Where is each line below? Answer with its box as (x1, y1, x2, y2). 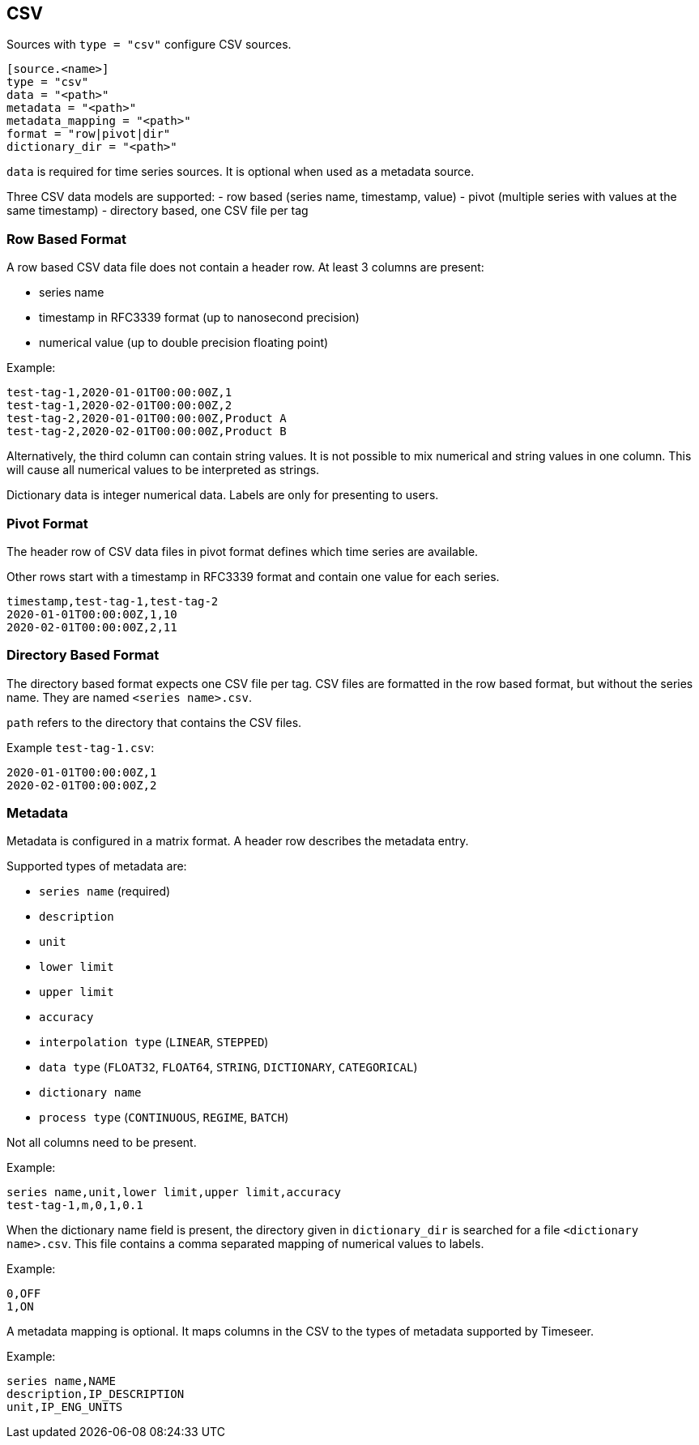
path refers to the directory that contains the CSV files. (6, 715, 302, 729)
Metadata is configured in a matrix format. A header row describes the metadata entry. (6, 834, 469, 849)
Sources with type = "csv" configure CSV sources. (6, 37, 292, 52)
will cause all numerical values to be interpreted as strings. (6, 463, 320, 477)
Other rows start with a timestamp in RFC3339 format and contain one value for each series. (6, 569, 500, 584)
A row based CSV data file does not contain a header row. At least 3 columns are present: (6, 260, 484, 275)
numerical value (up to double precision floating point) (39, 336, 329, 350)
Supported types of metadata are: (6, 859, 187, 874)
